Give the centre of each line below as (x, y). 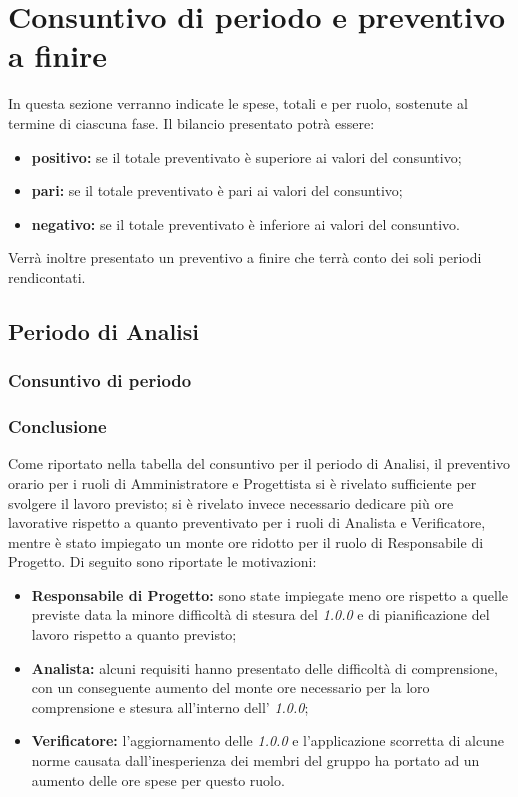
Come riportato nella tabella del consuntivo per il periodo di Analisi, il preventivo (259, 463)
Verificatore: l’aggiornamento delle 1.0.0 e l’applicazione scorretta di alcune (267, 740)
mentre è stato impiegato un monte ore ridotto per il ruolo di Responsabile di (246, 541)
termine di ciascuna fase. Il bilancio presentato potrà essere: (191, 122)
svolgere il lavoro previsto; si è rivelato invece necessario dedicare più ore (231, 502)
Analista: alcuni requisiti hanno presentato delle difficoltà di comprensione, (264, 667)
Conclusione (57, 426)
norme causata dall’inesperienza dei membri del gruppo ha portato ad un (255, 760)
